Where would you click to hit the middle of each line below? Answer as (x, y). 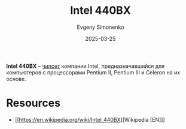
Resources (33, 103)
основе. (16, 79)
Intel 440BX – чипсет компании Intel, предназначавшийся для (86, 66)
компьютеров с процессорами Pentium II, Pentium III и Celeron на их (93, 72)
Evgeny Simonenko (100, 27)
